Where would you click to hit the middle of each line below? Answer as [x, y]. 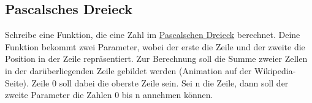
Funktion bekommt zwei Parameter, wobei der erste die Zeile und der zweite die [155, 46]
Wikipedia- [275, 70]
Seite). [17, 82]
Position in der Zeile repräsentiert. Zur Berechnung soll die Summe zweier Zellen [156, 59]
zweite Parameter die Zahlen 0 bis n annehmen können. [109, 95]
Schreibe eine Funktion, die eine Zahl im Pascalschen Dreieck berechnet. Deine [153, 35]
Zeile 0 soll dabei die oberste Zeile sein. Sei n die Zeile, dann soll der [160, 82]
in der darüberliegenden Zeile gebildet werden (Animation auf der [128, 70]
